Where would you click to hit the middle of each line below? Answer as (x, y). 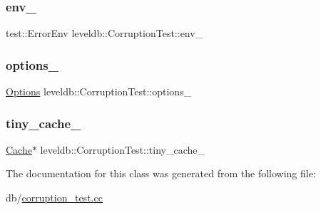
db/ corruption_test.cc (54, 198)
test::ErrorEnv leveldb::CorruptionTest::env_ (105, 33)
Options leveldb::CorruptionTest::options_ (99, 91)
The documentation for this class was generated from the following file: (161, 173)
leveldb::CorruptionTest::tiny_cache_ (123, 149)
